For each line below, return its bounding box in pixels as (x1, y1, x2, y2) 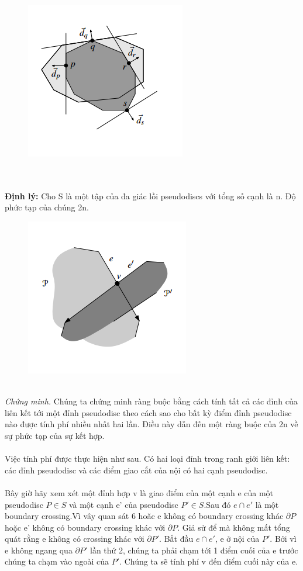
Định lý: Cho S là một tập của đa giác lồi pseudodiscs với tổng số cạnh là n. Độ (5, 189, 296, 202)
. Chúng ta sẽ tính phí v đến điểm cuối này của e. (119, 555, 298, 567)
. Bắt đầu (159, 532, 194, 545)
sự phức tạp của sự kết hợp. (5, 429, 105, 441)
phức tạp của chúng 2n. (5, 201, 89, 213)
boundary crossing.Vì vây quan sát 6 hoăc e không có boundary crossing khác (5, 510, 284, 522)
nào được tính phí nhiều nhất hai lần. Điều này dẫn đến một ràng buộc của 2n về (5, 418, 298, 430)
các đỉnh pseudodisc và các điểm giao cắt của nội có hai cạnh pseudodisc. (5, 463, 268, 476)
